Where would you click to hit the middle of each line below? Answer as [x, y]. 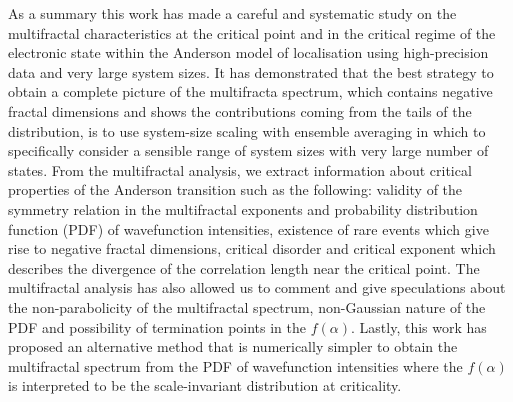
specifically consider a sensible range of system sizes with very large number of [248, 150]
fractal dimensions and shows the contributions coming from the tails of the [240, 110]
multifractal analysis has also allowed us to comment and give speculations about [257, 287]
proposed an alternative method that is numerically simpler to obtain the [233, 346]
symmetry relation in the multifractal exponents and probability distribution [243, 208]
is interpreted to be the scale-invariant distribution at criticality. [205, 385]
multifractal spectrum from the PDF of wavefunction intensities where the [235, 365]
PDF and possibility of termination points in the [157, 326]
